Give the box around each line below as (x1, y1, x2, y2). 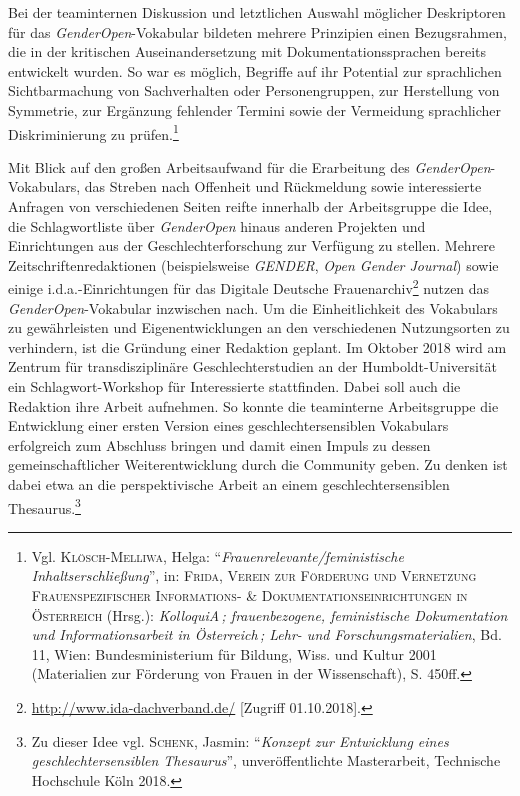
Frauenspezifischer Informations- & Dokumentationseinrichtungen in (31, 585, 468, 605)
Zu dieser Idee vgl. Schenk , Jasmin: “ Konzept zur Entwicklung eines (31, 730, 449, 751)
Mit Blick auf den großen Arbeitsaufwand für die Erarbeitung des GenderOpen (8, 156, 491, 177)
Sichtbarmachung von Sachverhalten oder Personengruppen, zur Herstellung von (8, 80, 500, 101)
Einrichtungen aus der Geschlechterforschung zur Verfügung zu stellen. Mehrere (8, 235, 496, 256)
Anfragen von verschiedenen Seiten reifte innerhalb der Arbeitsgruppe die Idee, (8, 196, 493, 216)
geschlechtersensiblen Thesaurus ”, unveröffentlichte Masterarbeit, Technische (31, 750, 501, 771)
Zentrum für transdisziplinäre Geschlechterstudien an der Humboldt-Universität (8, 356, 497, 377)
